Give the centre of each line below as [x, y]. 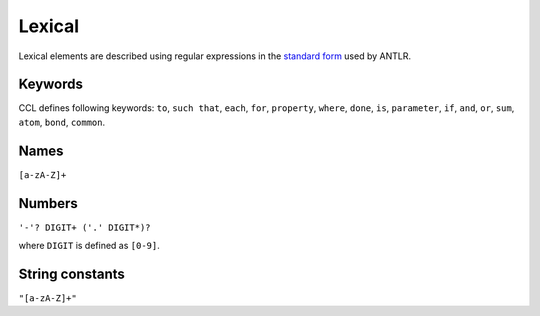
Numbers [48, 203]
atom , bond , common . [62, 122]
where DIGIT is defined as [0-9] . [89, 246]
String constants [71, 273]
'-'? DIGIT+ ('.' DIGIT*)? [84, 227]
